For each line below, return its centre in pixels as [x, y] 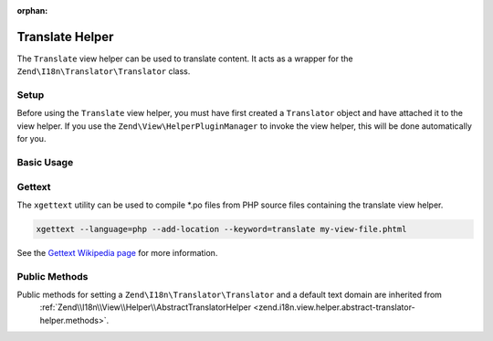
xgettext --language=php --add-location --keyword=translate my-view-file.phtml [221, 229]
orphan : [32, 11]
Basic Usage [45, 162]
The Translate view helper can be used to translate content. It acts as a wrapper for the [185, 59]
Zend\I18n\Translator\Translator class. [104, 71]
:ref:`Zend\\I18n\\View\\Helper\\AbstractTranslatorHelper [145, 307]
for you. [31, 139]
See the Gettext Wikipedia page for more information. [117, 252]
